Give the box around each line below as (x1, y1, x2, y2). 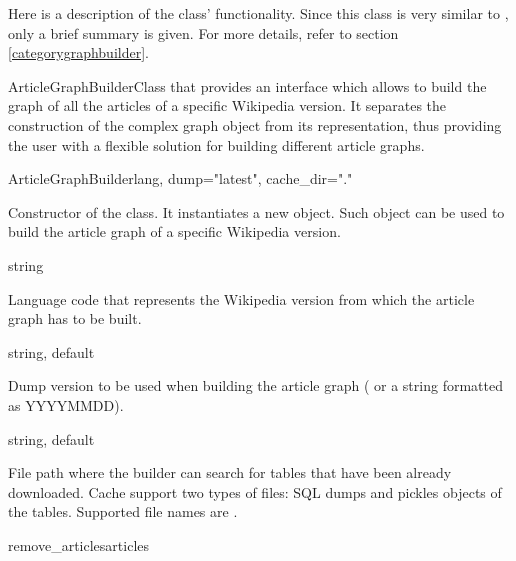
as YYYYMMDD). (8, 394, 124, 415)
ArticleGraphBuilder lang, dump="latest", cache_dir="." (8, 168, 353, 189)
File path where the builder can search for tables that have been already (8, 462, 452, 483)
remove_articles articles (8, 534, 150, 555)
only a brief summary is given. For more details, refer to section (8, 22, 399, 43)
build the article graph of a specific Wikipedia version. (8, 221, 341, 242)
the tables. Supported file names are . (8, 501, 238, 522)
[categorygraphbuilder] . (8, 42, 149, 63)
